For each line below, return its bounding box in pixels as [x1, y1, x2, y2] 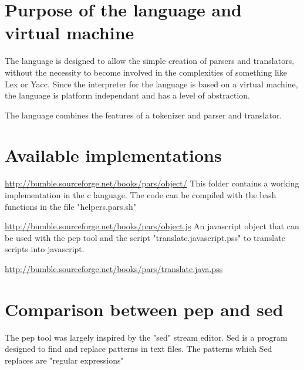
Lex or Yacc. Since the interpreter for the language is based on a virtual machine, [5, 77, 298, 90]
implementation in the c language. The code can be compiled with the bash [5, 189, 276, 201]
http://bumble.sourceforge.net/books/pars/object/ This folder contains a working [5, 177, 299, 189]
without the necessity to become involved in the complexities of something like [5, 66, 287, 78]
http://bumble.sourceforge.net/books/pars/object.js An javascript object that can [5, 220, 299, 232]
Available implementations [5, 143, 222, 167]
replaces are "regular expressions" [5, 354, 124, 366]
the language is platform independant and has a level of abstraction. [5, 89, 251, 101]
